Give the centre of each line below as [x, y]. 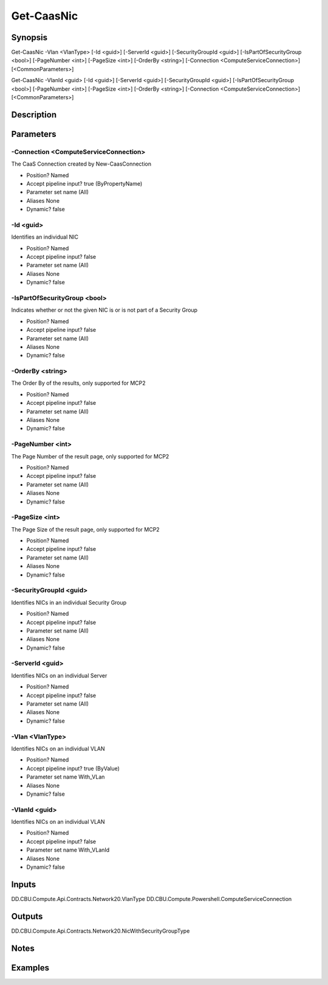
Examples [30, 968]
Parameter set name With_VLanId [68, 850]
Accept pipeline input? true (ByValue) [73, 768]
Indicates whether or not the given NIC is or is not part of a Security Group [104, 310]
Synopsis [29, 37]
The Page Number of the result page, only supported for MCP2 [90, 456]
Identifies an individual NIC [45, 237]
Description [34, 115]
